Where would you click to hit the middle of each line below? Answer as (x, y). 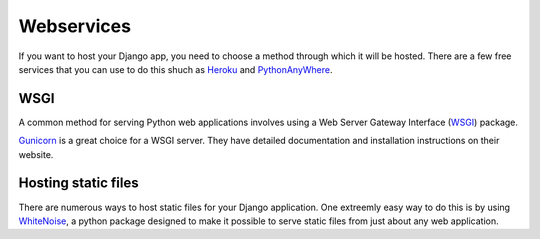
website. (36, 154)
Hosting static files (78, 183)
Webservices (75, 26)
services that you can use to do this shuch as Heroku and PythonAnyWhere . (175, 69)
